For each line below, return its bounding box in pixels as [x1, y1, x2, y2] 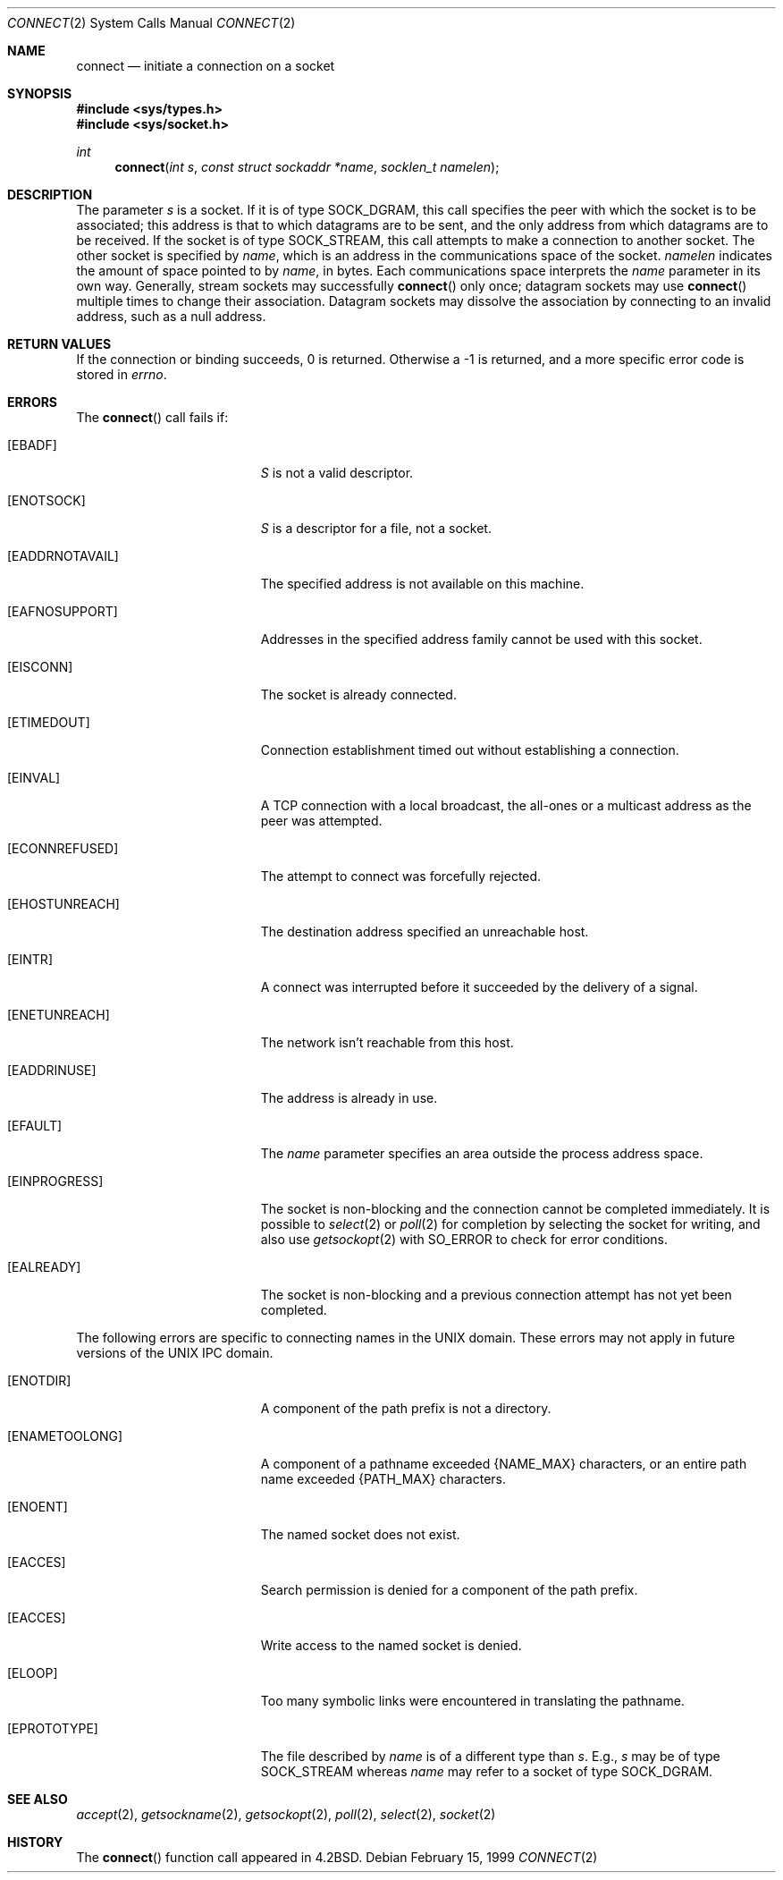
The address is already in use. [260, 1090, 438, 1105]
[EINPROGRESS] [7, 1173, 104, 1189]
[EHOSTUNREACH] [7, 896, 120, 911]
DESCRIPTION [7, 187, 93, 202]
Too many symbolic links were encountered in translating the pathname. [260, 1693, 685, 1708]
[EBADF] [7, 437, 57, 453]
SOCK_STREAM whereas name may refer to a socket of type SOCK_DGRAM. [260, 1764, 713, 1779]
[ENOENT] [7, 1499, 68, 1514]
